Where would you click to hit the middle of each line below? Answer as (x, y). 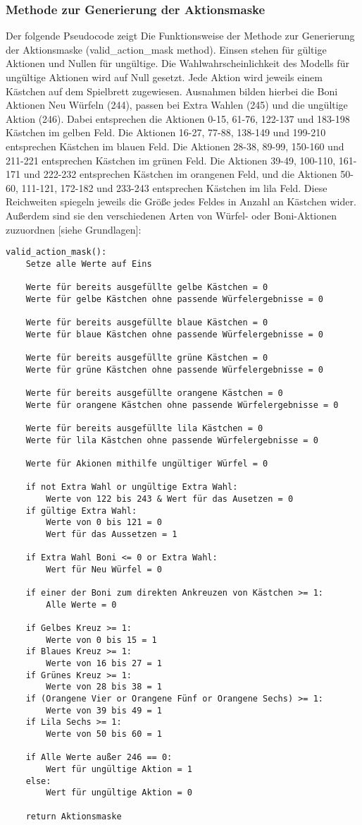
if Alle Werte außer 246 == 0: (99, 758)
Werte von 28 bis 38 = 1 (104, 687)
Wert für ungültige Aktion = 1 (119, 769)
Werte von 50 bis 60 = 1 (104, 734)
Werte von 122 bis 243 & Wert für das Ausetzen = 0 (170, 499)
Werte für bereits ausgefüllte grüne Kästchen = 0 (147, 358)
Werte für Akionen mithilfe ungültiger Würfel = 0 (147, 463)
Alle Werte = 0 (81, 604)
